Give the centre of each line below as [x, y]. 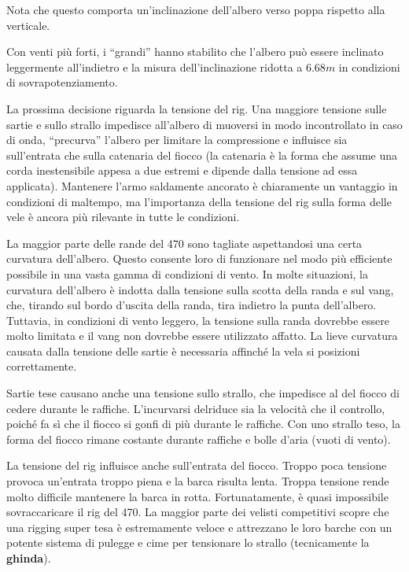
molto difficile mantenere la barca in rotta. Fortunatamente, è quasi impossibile [197, 496]
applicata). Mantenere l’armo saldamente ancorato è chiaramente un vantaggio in [202, 185]
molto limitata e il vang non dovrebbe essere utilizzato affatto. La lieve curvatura [202, 336]
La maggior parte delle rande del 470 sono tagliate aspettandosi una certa [184, 243]
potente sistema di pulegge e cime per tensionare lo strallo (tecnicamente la [188, 542]
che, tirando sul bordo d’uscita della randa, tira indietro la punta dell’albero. [192, 305]
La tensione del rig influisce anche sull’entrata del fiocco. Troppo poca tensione [197, 465]
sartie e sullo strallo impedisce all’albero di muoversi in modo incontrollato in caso [204, 124]
